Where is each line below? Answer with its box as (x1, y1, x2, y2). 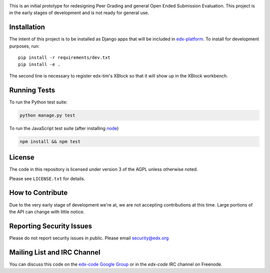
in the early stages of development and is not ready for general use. (9, 10, 149, 16)
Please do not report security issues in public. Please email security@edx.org (9, 235, 169, 241)
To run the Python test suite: (9, 99, 67, 105)
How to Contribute (9, 188, 68, 197)
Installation (9, 23, 45, 31)
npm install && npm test (19, 138, 81, 144)
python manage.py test (19, 112, 75, 118)
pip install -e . (18, 61, 60, 67)
